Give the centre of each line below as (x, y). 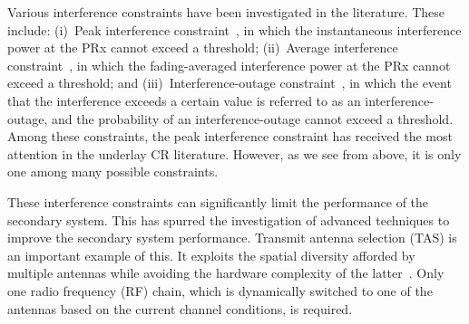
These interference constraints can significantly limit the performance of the (218, 201)
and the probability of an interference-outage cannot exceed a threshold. (252, 118)
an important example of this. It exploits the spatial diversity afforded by (211, 255)
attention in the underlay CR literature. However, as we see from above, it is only (234, 153)
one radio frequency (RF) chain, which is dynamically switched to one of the (220, 290)
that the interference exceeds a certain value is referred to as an (184, 100)
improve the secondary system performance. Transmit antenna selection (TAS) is (232, 238)
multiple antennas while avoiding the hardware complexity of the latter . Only (226, 273)
